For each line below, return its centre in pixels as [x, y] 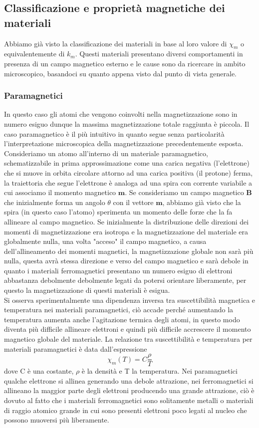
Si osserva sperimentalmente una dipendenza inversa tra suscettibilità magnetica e [130, 300]
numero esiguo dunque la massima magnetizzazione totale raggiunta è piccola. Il [127, 123]
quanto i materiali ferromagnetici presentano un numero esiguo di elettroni [118, 270]
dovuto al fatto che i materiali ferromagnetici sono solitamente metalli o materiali [129, 400]
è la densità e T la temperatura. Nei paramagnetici [159, 371]
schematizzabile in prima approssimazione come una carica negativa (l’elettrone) [127, 163]
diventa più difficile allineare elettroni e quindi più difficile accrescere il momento [128, 329]
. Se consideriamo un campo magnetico [184, 192]
